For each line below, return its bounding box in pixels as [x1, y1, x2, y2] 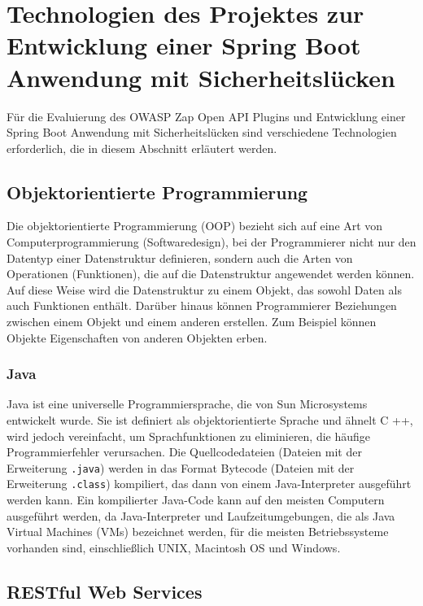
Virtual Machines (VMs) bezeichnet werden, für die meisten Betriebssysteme [7, 523, 389, 540]
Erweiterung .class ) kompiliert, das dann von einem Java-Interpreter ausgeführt [7, 475, 412, 492]
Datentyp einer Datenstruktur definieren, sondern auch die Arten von [7, 249, 353, 266]
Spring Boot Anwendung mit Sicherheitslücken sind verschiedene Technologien [7, 124, 397, 141]
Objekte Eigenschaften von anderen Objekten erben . [7, 329, 268, 346]
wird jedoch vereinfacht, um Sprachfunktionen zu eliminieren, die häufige [7, 427, 371, 444]
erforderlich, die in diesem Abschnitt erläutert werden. [7, 139, 277, 156]
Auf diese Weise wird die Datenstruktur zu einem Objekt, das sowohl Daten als [7, 281, 402, 298]
